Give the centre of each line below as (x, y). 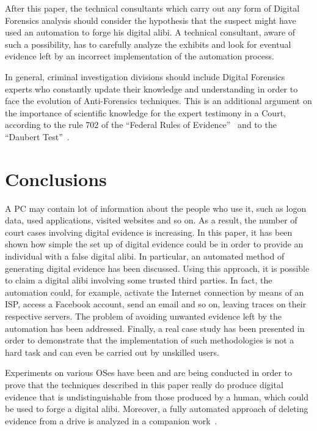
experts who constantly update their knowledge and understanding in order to (151, 88)
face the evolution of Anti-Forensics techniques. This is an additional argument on (158, 101)
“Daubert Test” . (37, 136)
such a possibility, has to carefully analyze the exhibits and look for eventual (148, 44)
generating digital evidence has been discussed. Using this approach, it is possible (157, 268)
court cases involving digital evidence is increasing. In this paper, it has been (149, 232)
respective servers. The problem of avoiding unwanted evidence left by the (144, 316)
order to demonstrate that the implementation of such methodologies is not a (150, 340)
